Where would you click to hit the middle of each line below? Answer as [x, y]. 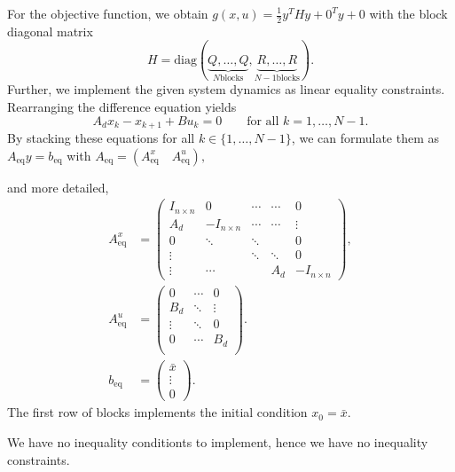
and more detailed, [58, 187]
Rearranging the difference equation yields [122, 106]
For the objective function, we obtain [108, 13]
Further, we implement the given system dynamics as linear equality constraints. [226, 89]
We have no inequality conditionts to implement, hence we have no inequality [218, 441]
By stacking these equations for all [101, 138]
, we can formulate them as [365, 138]
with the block [408, 13]
